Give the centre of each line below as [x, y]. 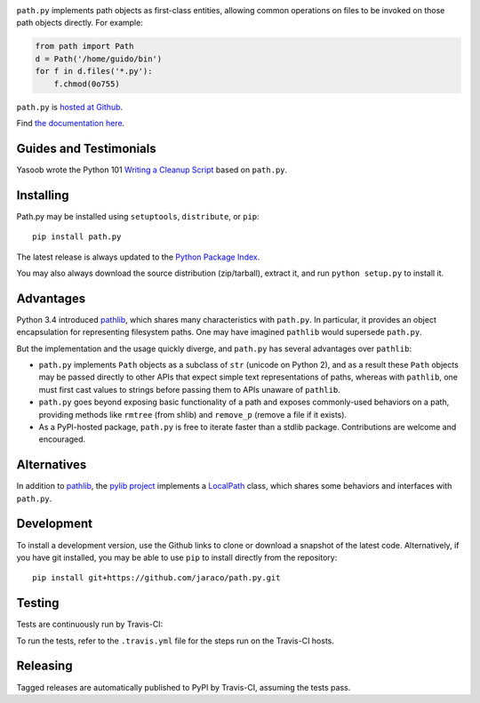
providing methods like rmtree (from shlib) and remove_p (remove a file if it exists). [192, 414]
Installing [43, 195]
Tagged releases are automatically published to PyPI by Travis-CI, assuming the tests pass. [184, 687]
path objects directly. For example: [80, 23]
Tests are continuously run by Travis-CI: [90, 624]
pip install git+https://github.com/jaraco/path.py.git [156, 578]
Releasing [44, 666]
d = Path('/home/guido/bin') [99, 59]
